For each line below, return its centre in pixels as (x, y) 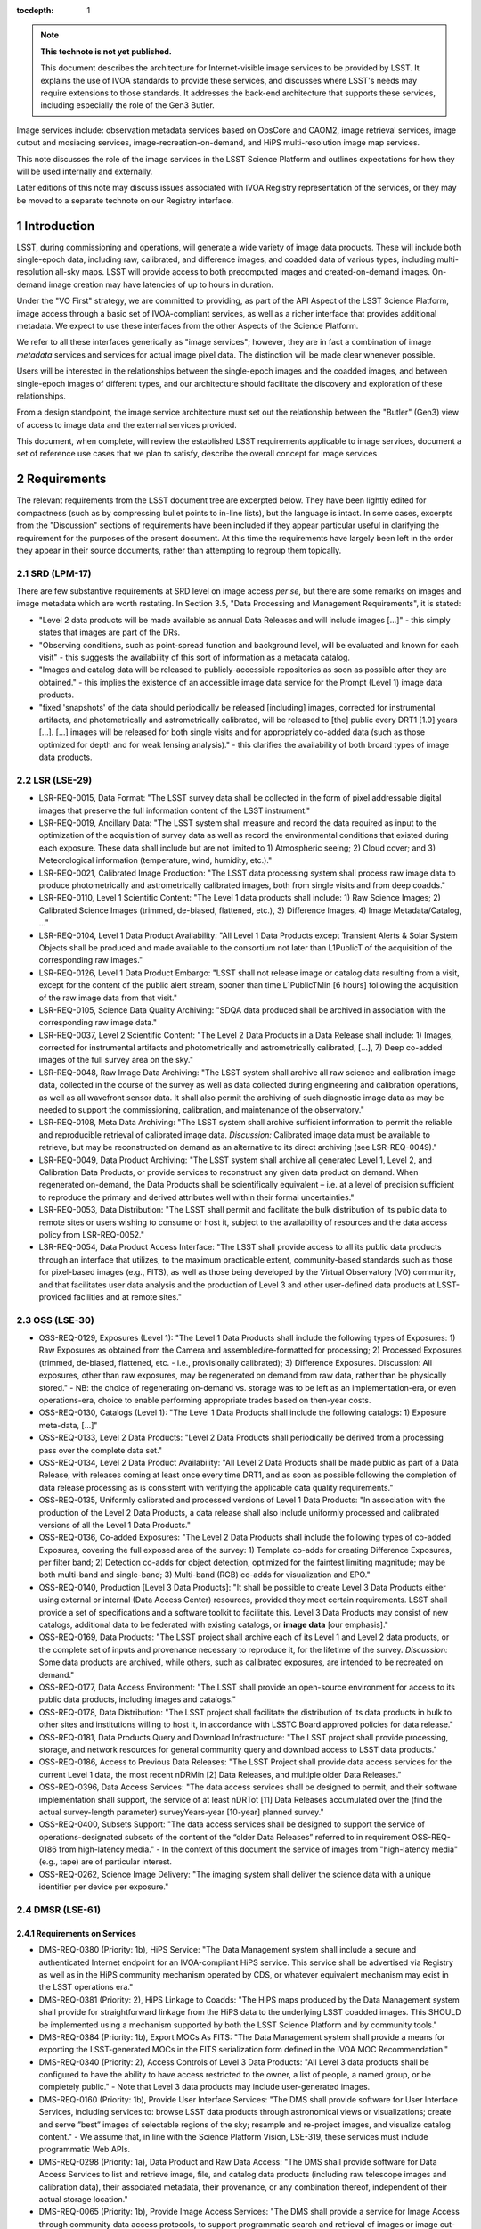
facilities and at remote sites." (128, 1296)
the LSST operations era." (86, 1987)
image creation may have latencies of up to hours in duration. (161, 284)
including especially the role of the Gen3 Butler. (128, 105)
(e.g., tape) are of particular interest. (106, 1862)
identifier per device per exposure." (104, 1887)
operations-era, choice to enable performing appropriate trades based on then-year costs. (205, 1400)
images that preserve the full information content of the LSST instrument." (175, 810)
